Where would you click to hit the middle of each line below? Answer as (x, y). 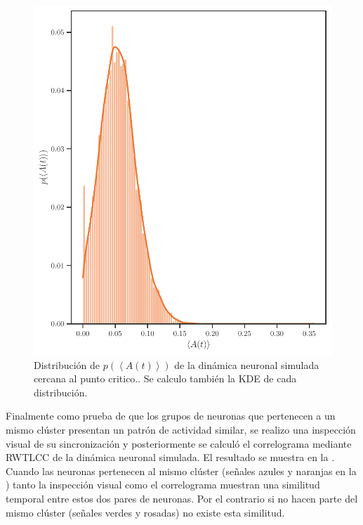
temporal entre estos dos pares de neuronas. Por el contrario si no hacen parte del (182, 498)
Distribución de (67, 364)
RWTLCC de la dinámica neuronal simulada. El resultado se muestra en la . (170, 457)
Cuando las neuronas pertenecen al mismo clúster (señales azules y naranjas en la (181, 471)
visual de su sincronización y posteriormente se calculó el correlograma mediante (179, 443)
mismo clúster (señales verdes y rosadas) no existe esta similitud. (145, 512)
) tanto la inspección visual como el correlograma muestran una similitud (163, 485)
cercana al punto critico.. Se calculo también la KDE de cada (165, 378)
